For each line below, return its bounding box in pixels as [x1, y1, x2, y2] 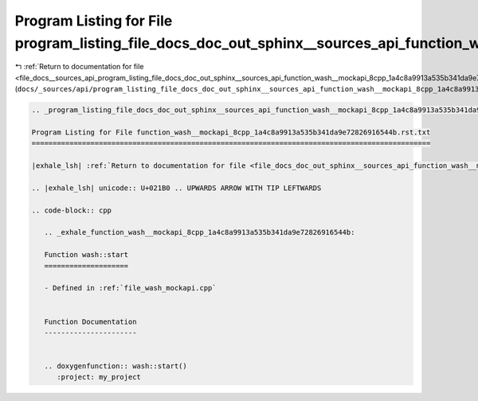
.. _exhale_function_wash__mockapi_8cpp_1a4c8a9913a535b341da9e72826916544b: [44, 228, 355, 237]
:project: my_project [57, 372, 141, 382]
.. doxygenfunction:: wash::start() [44, 362, 187, 371]
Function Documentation [44, 317, 137, 326]
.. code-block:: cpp [31, 205, 112, 215]
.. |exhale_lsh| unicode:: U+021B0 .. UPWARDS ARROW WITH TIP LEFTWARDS [31, 183, 322, 193]
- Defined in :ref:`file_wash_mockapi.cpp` [44, 283, 217, 293]
